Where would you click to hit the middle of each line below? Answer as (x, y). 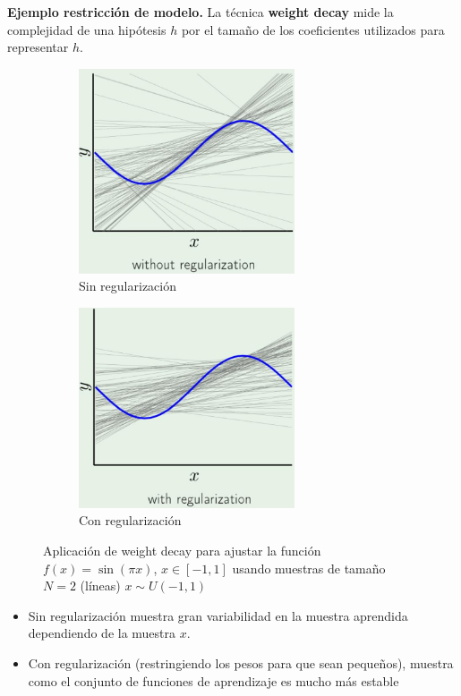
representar (38, 47)
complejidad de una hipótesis (87, 29)
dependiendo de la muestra (102, 633)
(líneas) (100, 586)
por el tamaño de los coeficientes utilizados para (313, 29)
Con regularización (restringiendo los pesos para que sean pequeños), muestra (241, 662)
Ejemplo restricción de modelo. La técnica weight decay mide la (201, 12)
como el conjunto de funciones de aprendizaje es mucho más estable (213, 680)
